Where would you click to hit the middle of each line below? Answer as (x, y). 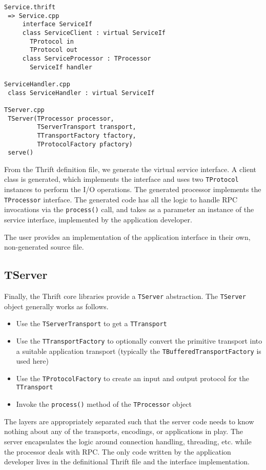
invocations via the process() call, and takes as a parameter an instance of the (129, 209)
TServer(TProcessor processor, (61, 118)
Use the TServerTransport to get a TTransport (91, 323)
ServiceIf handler (61, 67)
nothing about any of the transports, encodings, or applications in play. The (124, 431)
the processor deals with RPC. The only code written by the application (118, 451)
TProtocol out (54, 50)
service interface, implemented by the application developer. (98, 219)
